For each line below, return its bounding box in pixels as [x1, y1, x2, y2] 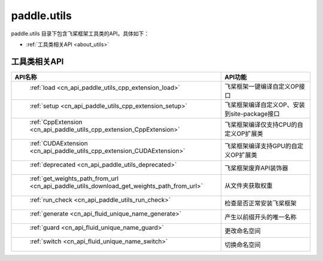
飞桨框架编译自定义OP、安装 [224, 101, 305, 109]
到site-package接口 [224, 110, 281, 118]
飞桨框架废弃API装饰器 [224, 163, 288, 172]
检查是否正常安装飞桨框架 [224, 199, 297, 207]
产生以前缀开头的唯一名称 [224, 213, 297, 221]
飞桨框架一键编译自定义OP [224, 82, 299, 90]
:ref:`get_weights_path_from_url [29, 174, 119, 183]
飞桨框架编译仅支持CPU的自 [224, 120, 303, 129]
